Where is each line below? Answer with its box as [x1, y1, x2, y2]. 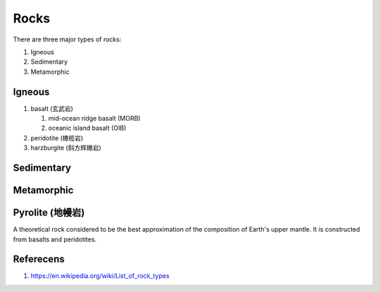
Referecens [13, 253, 65, 265]
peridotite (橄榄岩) [30, 133, 84, 142]
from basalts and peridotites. [13, 235, 97, 244]
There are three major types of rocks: [13, 35, 122, 44]
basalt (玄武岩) [30, 104, 74, 112]
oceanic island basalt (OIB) [48, 124, 127, 133]
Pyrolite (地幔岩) [13, 207, 85, 219]
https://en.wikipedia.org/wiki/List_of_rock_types [30, 272, 170, 280]
